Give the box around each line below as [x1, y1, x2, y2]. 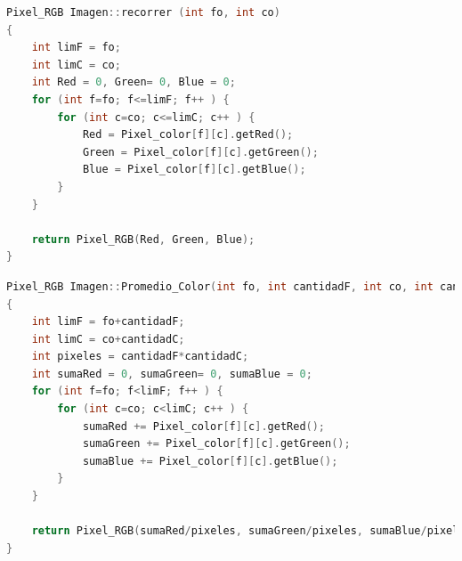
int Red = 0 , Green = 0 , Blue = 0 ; [31, 76, 236, 89]
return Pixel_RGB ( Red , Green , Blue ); [31, 232, 255, 246]
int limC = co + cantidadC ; [31, 332, 185, 346]
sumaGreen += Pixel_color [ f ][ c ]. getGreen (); [82, 437, 351, 451]
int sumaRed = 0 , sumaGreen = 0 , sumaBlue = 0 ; [31, 367, 312, 380]
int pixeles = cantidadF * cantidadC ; [31, 350, 249, 363]
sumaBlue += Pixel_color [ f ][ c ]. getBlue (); [82, 454, 338, 467]
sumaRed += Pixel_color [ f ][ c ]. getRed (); [82, 419, 326, 433]
